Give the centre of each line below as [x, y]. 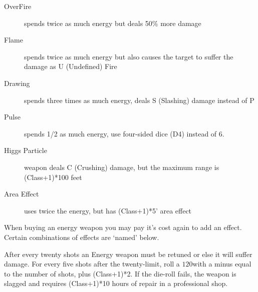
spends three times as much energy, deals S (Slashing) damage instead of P [139, 100]
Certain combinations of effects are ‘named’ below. [82, 237]
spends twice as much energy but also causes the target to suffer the [129, 56]
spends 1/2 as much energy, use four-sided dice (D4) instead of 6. [124, 133]
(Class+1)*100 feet [53, 177]
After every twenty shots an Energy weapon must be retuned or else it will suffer [128, 254]
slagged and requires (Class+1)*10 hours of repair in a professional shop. [116, 283]
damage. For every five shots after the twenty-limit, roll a [92, 264]
